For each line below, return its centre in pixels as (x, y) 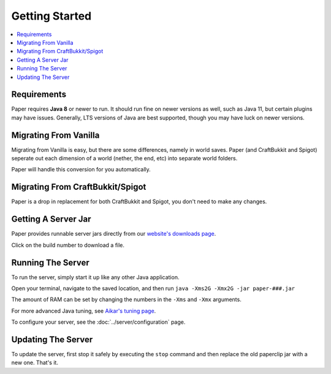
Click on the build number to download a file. (68, 245)
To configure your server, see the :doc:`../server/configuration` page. (98, 322)
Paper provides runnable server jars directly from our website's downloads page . (114, 234)
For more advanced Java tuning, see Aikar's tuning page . (84, 311)
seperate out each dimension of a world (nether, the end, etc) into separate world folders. (124, 159)
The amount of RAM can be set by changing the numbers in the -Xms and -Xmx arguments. (126, 299)
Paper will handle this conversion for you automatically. (81, 170)
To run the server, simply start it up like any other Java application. (95, 277)
